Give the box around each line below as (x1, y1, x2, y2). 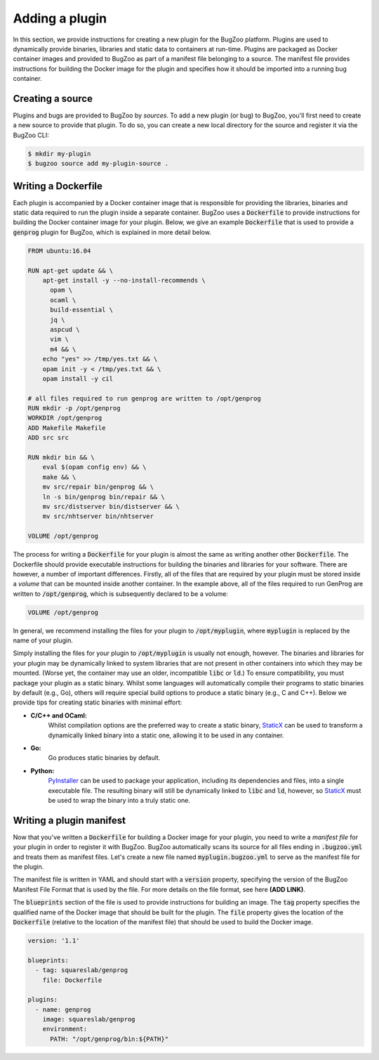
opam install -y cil (42, 375, 114, 382)
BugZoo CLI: (13, 131, 49, 139)
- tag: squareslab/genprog (35, 967, 128, 974)
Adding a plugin (13, 11, 107, 26)
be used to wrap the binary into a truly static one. (48, 796, 191, 804)
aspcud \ (50, 325, 80, 333)
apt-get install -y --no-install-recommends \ (42, 276, 206, 284)
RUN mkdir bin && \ (27, 453, 95, 462)
